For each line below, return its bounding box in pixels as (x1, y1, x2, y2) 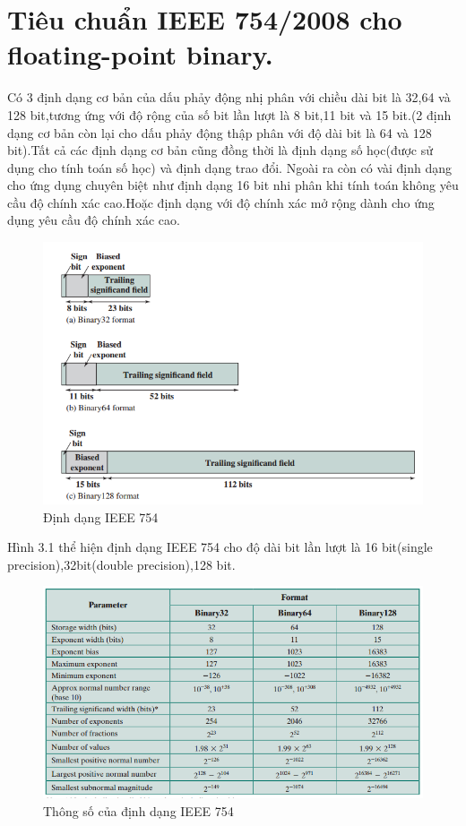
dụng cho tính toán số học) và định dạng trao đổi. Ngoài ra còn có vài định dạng (7, 158, 453, 176)
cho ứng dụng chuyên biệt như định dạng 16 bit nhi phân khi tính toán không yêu (7, 176, 459, 194)
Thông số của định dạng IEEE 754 (43, 801, 234, 820)
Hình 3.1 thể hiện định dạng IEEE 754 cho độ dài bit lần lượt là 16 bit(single (7, 538, 433, 556)
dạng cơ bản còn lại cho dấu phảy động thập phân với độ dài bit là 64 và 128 (7, 123, 432, 142)
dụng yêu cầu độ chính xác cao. (7, 211, 180, 229)
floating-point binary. (7, 36, 273, 73)
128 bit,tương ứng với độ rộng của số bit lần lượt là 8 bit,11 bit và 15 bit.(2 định (7, 105, 452, 124)
